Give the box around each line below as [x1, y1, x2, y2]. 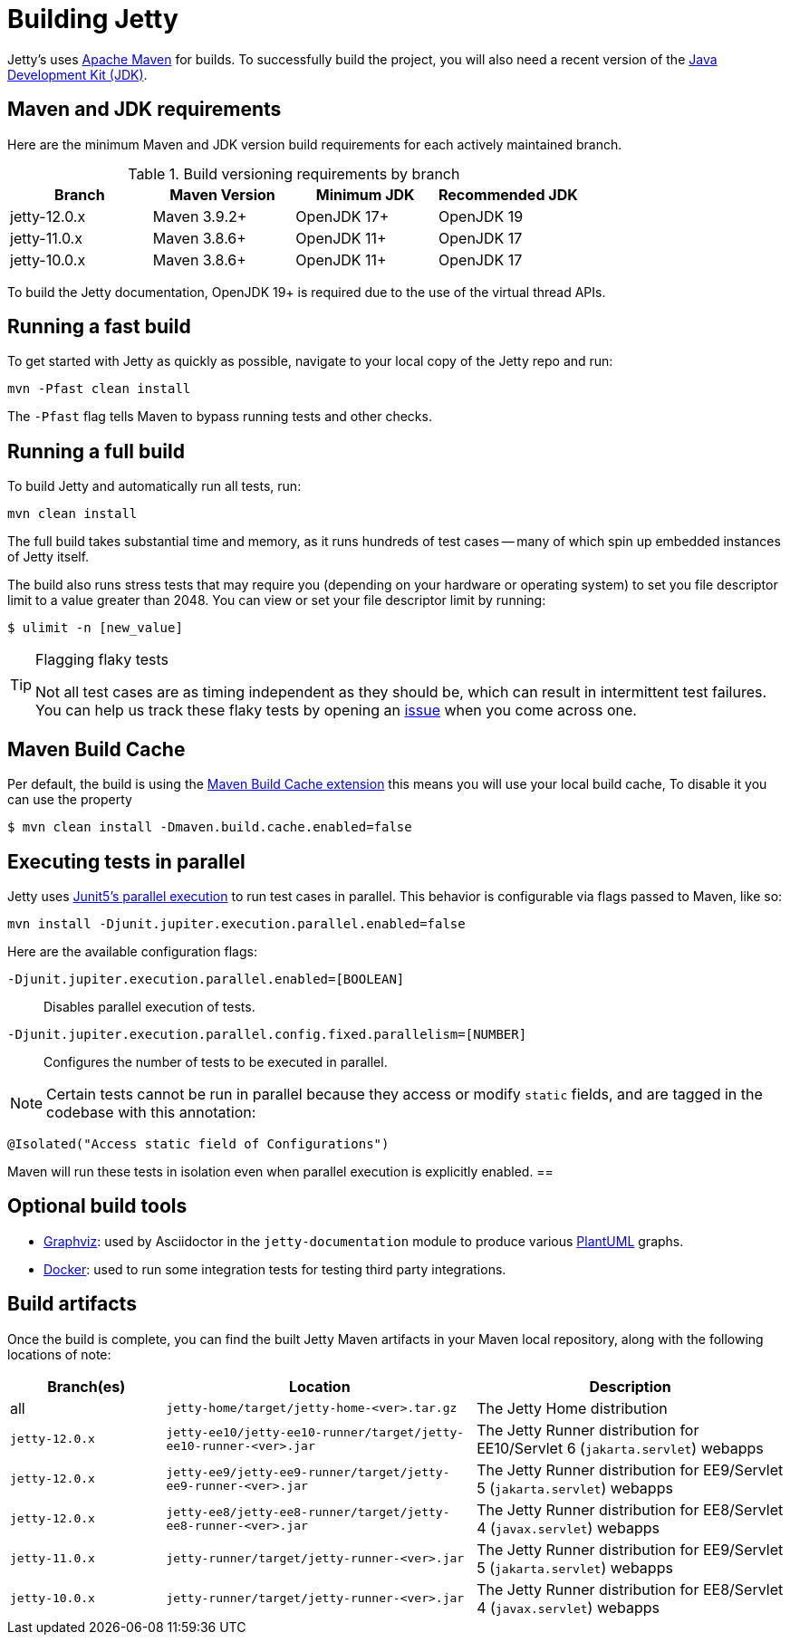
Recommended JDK [438, 185, 578, 204]
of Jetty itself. [7, 549, 90, 565]
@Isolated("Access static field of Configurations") [7, 1136, 390, 1151]
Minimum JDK [315, 185, 415, 204]
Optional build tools [7, 1195, 188, 1218]
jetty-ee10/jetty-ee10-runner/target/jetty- [166, 1425, 465, 1439]
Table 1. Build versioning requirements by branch [128, 164, 460, 183]
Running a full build [7, 439, 185, 463]
